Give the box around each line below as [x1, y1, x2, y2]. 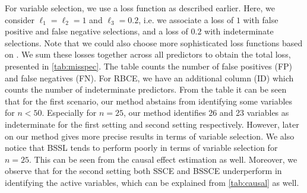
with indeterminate [204, 25, 274, 37]
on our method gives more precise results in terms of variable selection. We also [5, 129, 295, 142]
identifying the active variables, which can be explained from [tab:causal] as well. [5, 176, 299, 188]
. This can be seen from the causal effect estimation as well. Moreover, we [29, 153, 297, 165]
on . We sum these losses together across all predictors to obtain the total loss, [5, 48, 291, 61]
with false [243, 13, 278, 26]
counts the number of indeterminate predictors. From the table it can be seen [5, 83, 287, 96]
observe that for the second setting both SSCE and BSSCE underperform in [5, 164, 282, 177]
